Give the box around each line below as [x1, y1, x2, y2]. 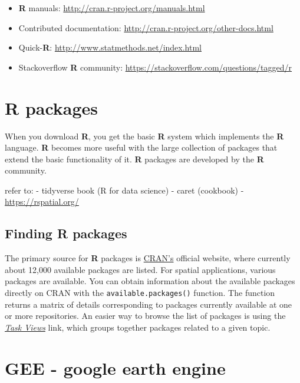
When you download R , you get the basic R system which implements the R [5, 129, 284, 142]
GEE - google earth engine [5, 355, 226, 379]
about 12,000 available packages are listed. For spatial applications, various [5, 263, 276, 275]
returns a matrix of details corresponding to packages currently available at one [5, 298, 292, 310]
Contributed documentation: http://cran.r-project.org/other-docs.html [18, 21, 273, 34]
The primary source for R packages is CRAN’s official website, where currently [5, 252, 291, 264]
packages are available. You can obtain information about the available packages [5, 275, 295, 287]
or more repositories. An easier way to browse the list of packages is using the [5, 309, 286, 322]
